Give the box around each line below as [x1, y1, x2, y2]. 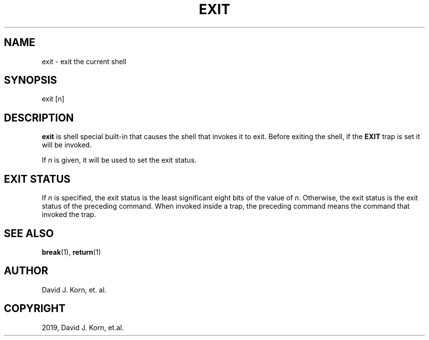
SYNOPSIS [4, 74, 57, 87]
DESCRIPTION [4, 111, 74, 124]
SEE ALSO [4, 227, 54, 240]
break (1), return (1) [42, 247, 101, 256]
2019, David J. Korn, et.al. [42, 323, 124, 332]
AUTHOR [4, 265, 48, 277]
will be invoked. [42, 141, 92, 149]
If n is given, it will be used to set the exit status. [42, 156, 197, 165]
